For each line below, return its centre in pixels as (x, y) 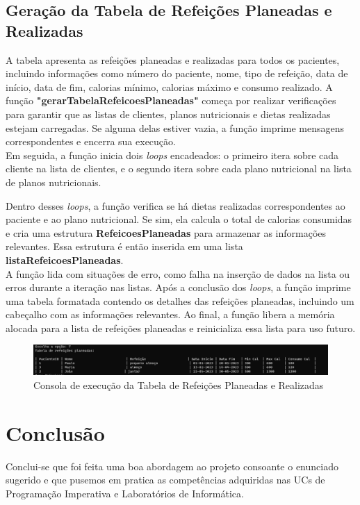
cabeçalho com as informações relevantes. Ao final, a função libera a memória (170, 314)
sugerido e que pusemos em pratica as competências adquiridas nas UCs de (165, 480)
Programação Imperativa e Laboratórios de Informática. (125, 493)
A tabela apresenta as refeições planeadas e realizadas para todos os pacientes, (173, 59)
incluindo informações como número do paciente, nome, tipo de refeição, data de (177, 73)
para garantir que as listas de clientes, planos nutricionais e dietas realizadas (168, 114)
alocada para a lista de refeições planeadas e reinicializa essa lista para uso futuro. (181, 328)
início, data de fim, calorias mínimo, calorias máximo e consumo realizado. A (169, 86)
